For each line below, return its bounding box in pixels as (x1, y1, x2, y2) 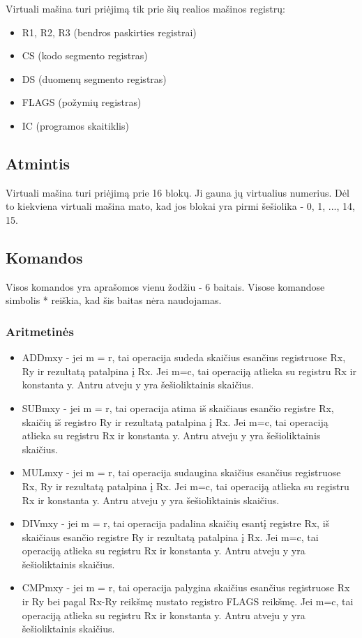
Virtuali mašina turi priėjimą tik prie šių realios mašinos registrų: (6, 1, 285, 15)
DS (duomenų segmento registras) (22, 71, 167, 86)
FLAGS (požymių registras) (22, 95, 142, 109)
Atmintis (6, 152, 70, 174)
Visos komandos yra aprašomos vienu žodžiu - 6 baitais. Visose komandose (6, 279, 325, 294)
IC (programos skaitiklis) (22, 118, 129, 132)
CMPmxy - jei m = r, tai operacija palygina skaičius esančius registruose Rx (22, 580, 350, 595)
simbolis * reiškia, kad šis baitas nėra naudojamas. (6, 293, 222, 307)
